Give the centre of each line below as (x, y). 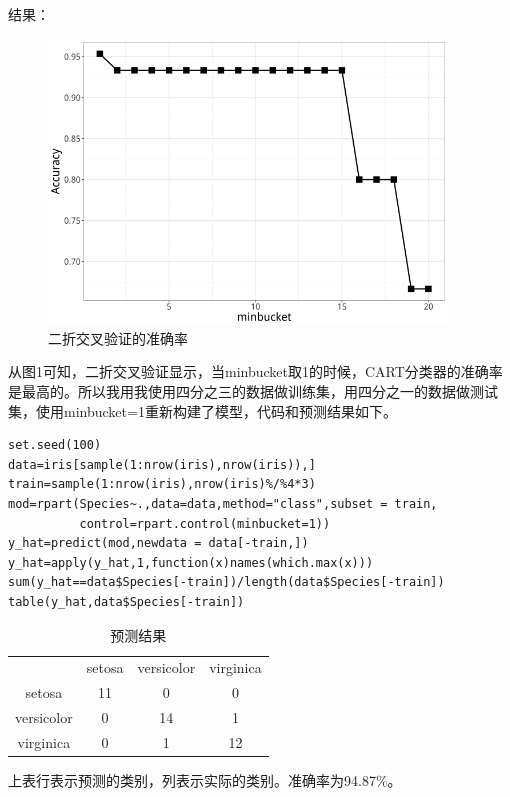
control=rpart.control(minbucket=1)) (205, 523)
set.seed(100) (55, 445)
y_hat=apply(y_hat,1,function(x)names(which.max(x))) (191, 562)
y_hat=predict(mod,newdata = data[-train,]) (158, 543)
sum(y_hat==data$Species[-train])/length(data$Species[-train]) (226, 582)
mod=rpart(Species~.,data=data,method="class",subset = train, (223, 504)
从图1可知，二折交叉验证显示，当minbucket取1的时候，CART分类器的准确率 (255, 371)
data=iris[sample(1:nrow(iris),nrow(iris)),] (162, 464)
